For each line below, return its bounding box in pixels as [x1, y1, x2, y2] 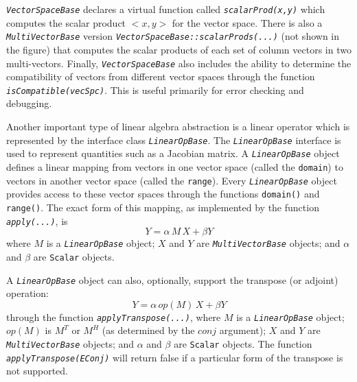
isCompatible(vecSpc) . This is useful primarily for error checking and [6, 82, 304, 97]
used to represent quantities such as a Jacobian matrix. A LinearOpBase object [6, 146, 340, 160]
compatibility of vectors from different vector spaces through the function [6, 69, 315, 84]
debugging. [6, 96, 52, 110]
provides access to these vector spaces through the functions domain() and [6, 187, 320, 201]
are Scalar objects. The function [174, 337, 312, 350]
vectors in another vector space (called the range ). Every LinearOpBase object [6, 173, 337, 187]
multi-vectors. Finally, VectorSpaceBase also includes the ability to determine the [6, 56, 352, 70]
